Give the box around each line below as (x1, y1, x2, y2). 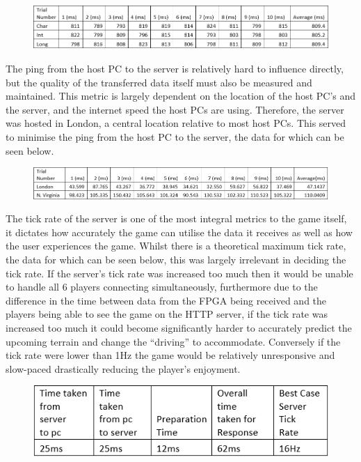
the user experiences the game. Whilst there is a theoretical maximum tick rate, (6, 238, 346, 253)
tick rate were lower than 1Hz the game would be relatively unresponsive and (6, 348, 335, 362)
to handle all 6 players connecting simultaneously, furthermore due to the (6, 279, 318, 294)
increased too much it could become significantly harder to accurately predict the (6, 320, 352, 334)
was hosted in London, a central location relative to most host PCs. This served (6, 116, 346, 130)
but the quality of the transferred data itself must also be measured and (6, 75, 312, 89)
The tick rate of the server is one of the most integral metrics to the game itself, (6, 211, 347, 226)
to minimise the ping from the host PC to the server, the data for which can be (6, 130, 344, 144)
